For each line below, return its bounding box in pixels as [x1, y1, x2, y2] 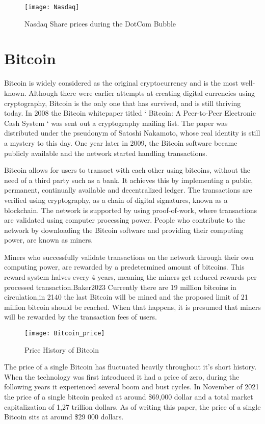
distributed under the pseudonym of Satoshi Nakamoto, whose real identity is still [4, 127, 260, 138]
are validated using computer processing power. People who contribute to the [4, 215, 246, 225]
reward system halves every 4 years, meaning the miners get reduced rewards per [4, 272, 257, 282]
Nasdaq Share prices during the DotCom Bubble [24, 18, 176, 29]
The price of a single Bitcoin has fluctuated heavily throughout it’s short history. [4, 361, 257, 372]
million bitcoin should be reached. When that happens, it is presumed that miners [4, 301, 261, 312]
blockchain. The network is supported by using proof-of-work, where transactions [4, 204, 257, 215]
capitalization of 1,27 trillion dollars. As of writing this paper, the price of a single [4, 401, 261, 412]
